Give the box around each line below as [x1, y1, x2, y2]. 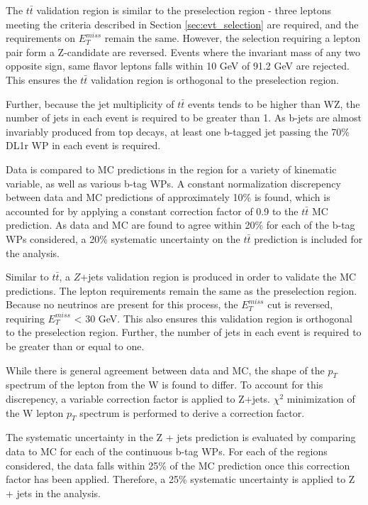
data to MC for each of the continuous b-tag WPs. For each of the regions [6, 444, 328, 459]
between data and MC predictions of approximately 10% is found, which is [6, 190, 330, 205]
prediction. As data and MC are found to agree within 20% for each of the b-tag [6, 217, 355, 232]
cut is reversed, [267, 297, 333, 312]
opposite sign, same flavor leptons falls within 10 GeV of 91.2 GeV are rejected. [6, 58, 350, 73]
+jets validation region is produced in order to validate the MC [80, 269, 357, 284]
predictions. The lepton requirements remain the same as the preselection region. [6, 283, 357, 298]
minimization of [286, 391, 355, 406]
